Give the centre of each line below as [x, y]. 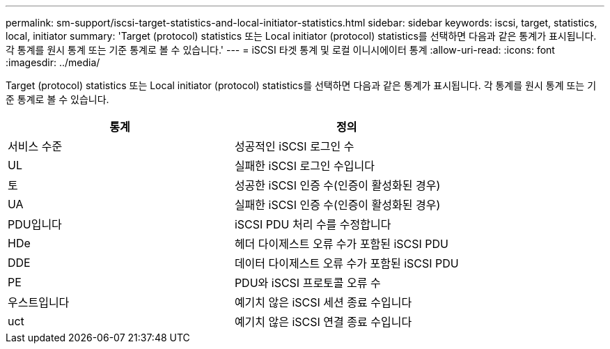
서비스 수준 [35, 146]
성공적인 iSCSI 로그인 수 [294, 146]
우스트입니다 [39, 302]
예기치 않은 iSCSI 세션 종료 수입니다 [323, 302]
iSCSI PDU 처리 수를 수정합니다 [313, 224]
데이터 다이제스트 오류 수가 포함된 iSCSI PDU [346, 263]
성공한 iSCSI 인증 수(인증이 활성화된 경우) [337, 185]
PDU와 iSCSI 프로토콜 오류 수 [307, 283]
